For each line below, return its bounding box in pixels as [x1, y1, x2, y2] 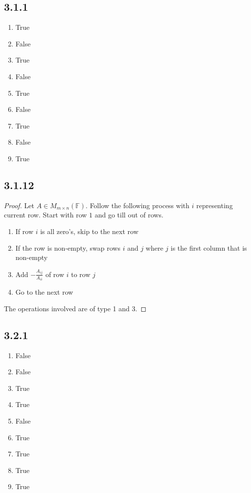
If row [15, 226, 34, 236]
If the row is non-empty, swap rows [15, 242, 120, 253]
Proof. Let [4, 200, 34, 210]
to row [71, 269, 91, 279]
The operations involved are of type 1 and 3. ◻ [4, 303, 147, 313]
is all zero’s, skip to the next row [40, 226, 138, 236]
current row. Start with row [4, 210, 87, 220]
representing [196, 200, 233, 210]
